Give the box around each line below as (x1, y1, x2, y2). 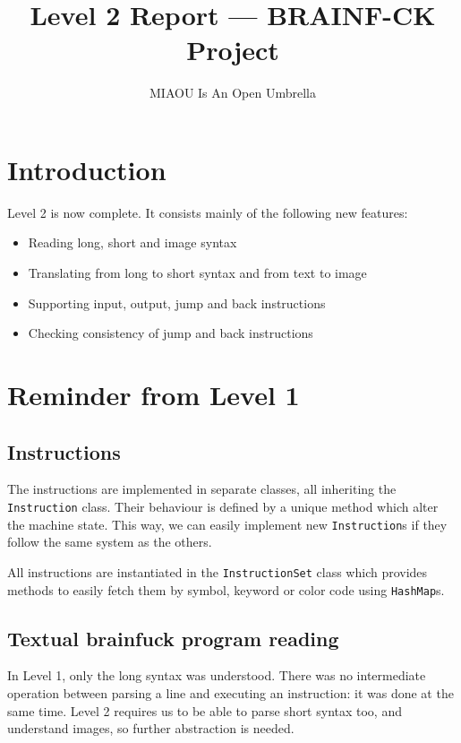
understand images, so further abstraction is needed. (7, 719, 295, 738)
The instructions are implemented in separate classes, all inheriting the (7, 479, 397, 498)
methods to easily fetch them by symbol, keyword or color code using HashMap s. (7, 580, 445, 599)
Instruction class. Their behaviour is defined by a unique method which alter (7, 497, 439, 515)
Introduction (7, 151, 166, 187)
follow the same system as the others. (7, 532, 212, 551)
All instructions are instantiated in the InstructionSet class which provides (7, 562, 428, 581)
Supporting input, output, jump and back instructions (28, 293, 326, 312)
